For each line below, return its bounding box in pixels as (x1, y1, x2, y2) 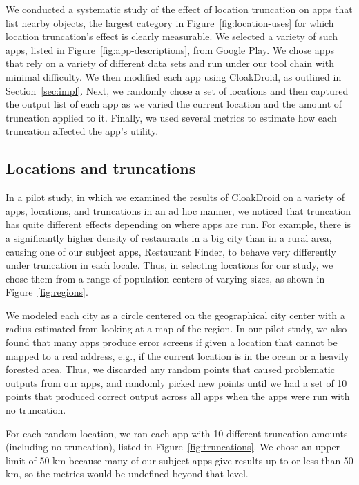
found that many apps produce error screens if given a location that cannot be (6, 335, 338, 350)
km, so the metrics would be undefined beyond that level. (6, 466, 249, 481)
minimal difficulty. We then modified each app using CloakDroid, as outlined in (6, 69, 342, 84)
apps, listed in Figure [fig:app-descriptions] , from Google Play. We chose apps (6, 42, 334, 57)
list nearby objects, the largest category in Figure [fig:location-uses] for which (6, 15, 334, 30)
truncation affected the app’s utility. (6, 124, 159, 138)
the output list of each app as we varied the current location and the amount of (6, 97, 342, 111)
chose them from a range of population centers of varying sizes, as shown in (6, 271, 325, 285)
